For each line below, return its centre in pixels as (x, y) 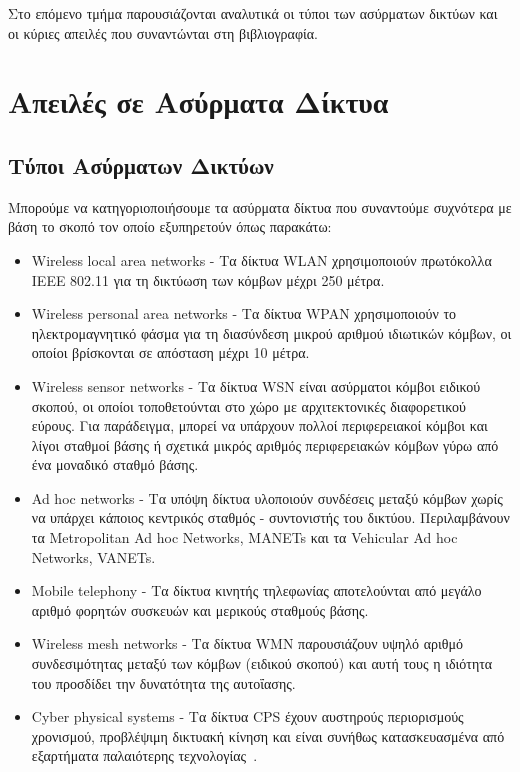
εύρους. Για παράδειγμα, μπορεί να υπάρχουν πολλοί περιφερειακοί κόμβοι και (259, 425)
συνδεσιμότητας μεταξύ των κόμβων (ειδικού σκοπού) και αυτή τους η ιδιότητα (262, 663)
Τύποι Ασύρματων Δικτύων (141, 164)
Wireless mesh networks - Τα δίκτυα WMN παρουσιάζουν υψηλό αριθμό (247, 643)
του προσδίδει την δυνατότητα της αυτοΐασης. (163, 682)
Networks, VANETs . (93, 556)
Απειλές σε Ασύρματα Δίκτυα (198, 101)
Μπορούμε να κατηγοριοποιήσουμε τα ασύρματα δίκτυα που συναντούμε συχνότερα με (260, 206)
